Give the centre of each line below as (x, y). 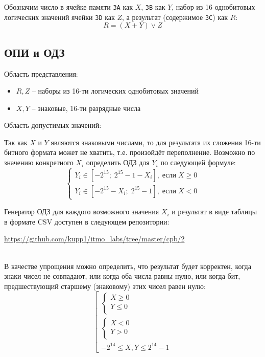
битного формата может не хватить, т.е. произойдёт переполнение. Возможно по (130, 152)
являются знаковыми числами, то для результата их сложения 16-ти (156, 142)
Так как (16, 142)
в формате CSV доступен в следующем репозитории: (87, 221)
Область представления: (41, 73)
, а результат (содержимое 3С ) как (175, 17)
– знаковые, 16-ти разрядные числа (86, 108)
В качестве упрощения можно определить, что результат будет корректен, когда (128, 266)
